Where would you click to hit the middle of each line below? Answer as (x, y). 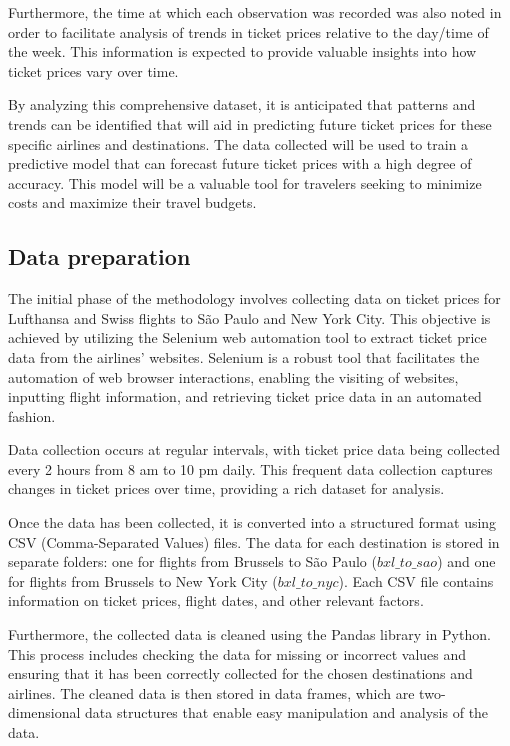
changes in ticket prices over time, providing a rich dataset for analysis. (226, 488)
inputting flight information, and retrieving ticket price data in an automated (245, 396)
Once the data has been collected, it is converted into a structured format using (252, 522)
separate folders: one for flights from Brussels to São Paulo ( (192, 561)
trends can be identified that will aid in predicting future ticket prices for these (250, 123)
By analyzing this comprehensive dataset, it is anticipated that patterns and (242, 104)
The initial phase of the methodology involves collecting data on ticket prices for (254, 298)
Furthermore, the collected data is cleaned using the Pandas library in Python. (249, 634)
